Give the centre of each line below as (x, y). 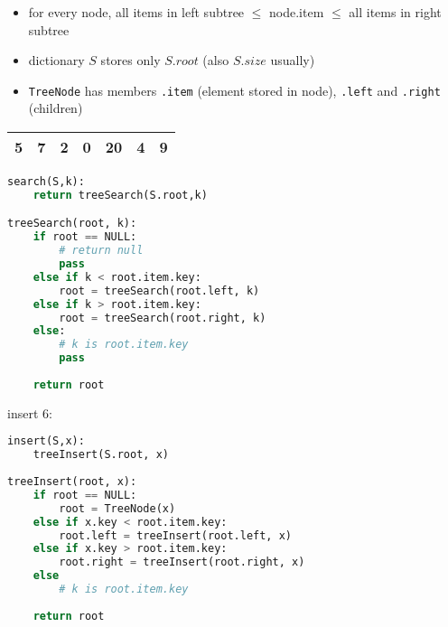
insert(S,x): (46, 441)
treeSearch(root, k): (72, 224)
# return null (101, 251)
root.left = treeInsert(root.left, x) (176, 535)
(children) (56, 108)
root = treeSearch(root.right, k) (163, 318)
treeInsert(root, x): (72, 482)
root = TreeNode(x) (117, 508)
